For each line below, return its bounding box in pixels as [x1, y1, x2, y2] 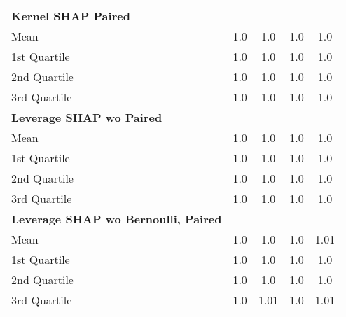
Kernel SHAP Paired [11, 8, 130, 24]
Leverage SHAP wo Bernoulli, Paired [11, 211, 222, 227]
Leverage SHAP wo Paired [11, 109, 162, 125]
